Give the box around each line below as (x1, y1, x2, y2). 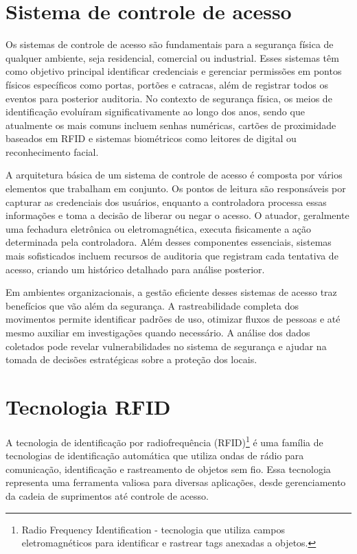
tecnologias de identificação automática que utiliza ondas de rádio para (5, 448, 304, 463)
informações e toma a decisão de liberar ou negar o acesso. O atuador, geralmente (5, 208, 349, 222)
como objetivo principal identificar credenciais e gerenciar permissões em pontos (5, 64, 342, 78)
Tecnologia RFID (5, 392, 171, 420)
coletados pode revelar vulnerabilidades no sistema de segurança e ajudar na (5, 338, 327, 353)
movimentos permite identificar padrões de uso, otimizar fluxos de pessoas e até (5, 312, 341, 326)
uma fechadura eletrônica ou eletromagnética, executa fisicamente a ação (5, 221, 312, 235)
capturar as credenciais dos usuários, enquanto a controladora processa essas (5, 194, 327, 209)
